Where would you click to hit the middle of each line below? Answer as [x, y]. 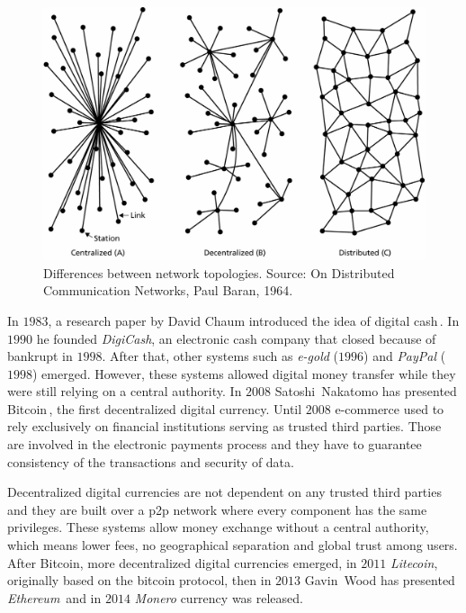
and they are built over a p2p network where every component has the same [217, 509]
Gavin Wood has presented [380, 580]
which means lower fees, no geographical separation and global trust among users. [233, 545]
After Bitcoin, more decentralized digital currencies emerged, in [182, 562]
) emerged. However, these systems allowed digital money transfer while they [244, 373]
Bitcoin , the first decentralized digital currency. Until [155, 408]
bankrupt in [40, 356]
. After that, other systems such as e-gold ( [220, 356]
